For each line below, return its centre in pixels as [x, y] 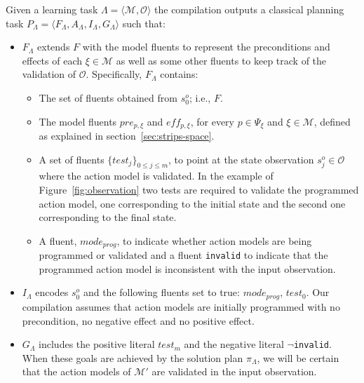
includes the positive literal [97, 344]
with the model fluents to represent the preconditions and [206, 47]
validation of [49, 74]
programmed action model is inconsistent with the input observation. [187, 268]
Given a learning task [52, 9]
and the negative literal [234, 344]
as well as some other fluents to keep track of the [221, 60]
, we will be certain [298, 357]
